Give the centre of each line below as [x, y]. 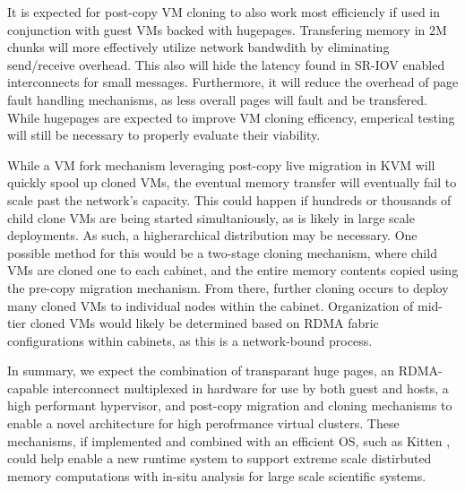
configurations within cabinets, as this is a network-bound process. [190, 340]
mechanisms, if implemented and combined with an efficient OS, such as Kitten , [229, 440]
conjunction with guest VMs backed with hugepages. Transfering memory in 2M [227, 29]
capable [28, 388]
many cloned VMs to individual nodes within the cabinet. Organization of [211, 305]
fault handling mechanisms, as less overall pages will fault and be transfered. [217, 99]
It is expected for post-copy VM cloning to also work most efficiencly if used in [224, 12]
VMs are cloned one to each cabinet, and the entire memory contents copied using [233, 270]
